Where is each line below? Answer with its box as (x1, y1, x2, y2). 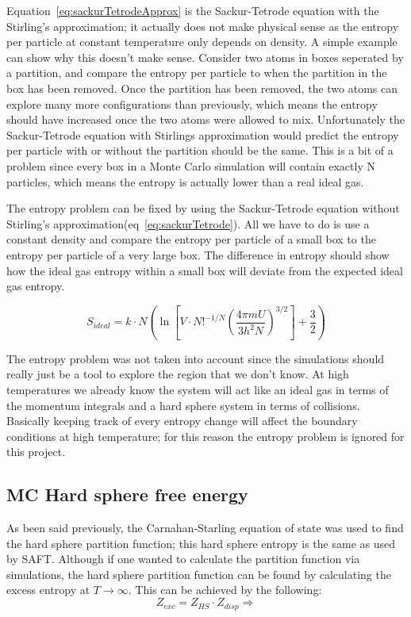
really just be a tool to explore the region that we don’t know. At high (6, 366, 349, 382)
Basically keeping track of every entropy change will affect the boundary (6, 412, 358, 429)
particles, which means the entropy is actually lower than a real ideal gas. (6, 173, 364, 190)
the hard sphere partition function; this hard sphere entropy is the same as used (6, 535, 396, 551)
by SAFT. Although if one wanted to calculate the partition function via (6, 550, 360, 567)
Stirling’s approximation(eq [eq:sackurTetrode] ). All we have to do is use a (6, 215, 370, 232)
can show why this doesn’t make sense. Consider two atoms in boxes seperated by (6, 48, 404, 65)
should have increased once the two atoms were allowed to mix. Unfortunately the (6, 111, 405, 128)
